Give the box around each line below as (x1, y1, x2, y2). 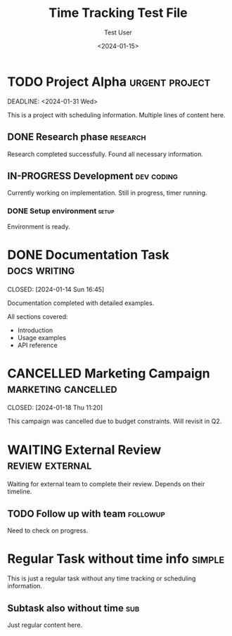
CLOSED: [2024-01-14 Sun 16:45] (7, 285, 105, 293)
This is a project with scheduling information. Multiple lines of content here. (7, 110, 226, 119)
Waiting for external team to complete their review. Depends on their (7, 480, 205, 488)
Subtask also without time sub (7, 602, 140, 614)
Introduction (17, 325, 53, 335)
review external (7, 457, 92, 472)
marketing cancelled (7, 380, 117, 396)
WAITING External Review (7, 441, 162, 457)
